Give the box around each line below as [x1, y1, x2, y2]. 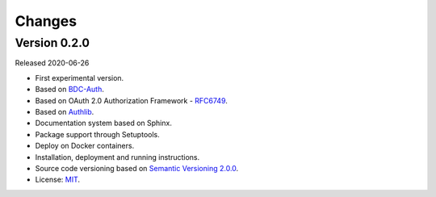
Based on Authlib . [35, 107, 94, 116]
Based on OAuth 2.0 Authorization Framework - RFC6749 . [35, 95, 228, 105]
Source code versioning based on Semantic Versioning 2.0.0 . [35, 163, 239, 173]
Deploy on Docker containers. [35, 141, 135, 151]
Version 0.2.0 [15, 36, 90, 50]
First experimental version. [35, 73, 124, 82]
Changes [15, 12, 77, 30]
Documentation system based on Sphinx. [35, 118, 173, 128]
